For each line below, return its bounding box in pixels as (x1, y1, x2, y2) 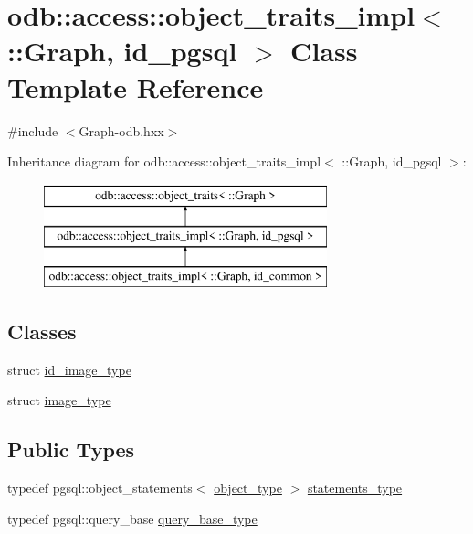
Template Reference (7, 68, 264, 105)
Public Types (7, 435, 135, 464)
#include (7, 121, 58, 140)
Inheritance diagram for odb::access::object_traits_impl (7, 152, 321, 171)
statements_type (307, 478, 403, 497)
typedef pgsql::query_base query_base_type (7, 508, 258, 528)
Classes (7, 317, 77, 346)
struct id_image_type (7, 359, 131, 379)
